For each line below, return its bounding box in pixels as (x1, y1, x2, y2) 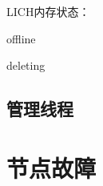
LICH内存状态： (6, 3, 90, 19)
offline (6, 30, 36, 46)
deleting (6, 57, 46, 74)
